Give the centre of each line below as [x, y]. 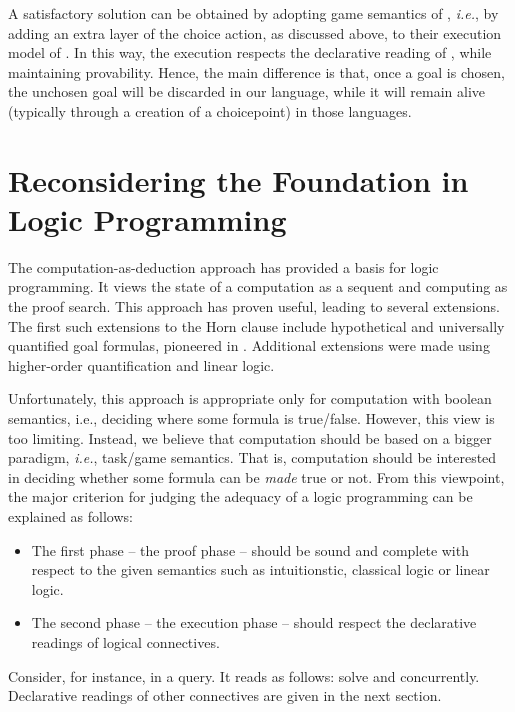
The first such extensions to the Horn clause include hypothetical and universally [256, 325]
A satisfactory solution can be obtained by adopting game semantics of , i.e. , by [253, 13]
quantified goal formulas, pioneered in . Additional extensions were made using [249, 345]
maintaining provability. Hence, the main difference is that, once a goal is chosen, [256, 71]
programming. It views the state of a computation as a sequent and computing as [258, 286]
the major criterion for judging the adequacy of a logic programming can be [240, 496]
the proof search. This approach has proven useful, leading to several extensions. [254, 306]
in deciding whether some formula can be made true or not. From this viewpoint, [256, 476]
